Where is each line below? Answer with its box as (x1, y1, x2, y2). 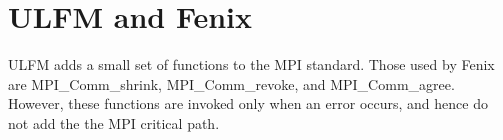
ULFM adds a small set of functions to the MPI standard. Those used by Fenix (8, 54, 495, 75)
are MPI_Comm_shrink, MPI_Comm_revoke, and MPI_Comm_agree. (8, 73, 455, 94)
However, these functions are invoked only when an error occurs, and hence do (8, 93, 488, 114)
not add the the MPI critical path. (8, 112, 220, 133)
